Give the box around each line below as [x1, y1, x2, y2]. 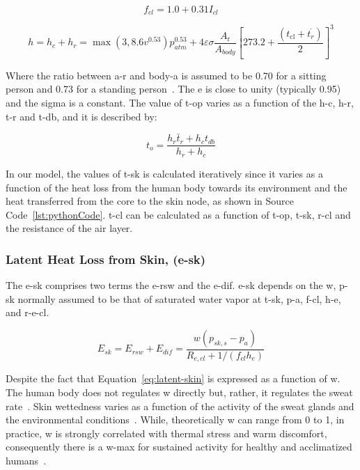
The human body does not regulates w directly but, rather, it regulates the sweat [6, 384, 353, 399]
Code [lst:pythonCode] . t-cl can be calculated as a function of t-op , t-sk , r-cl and [6, 207, 351, 221]
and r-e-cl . [6, 305, 49, 320]
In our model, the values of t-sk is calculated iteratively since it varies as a [6, 166, 323, 180]
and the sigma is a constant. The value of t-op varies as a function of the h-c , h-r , [6, 95, 354, 110]
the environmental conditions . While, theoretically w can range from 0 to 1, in [6, 412, 345, 427]
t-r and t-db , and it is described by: [6, 109, 157, 123]
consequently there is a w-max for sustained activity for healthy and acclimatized [6, 439, 352, 454]
